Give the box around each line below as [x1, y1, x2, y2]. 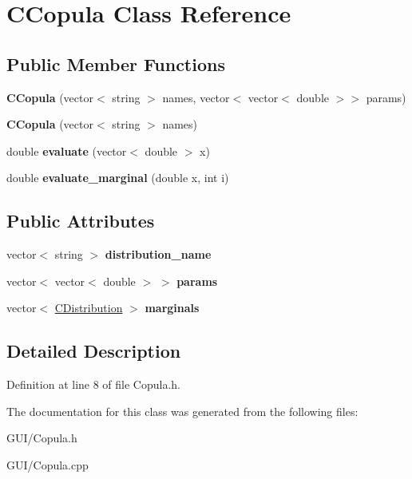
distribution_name [105, 246, 212, 263]
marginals [145, 299, 200, 316]
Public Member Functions [6, 51, 225, 76]
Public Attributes [6, 208, 155, 233]
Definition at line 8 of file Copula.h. [6, 376, 181, 393]
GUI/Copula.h [6, 430, 77, 446]
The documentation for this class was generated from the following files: [6, 402, 359, 419]
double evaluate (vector [6, 142, 127, 159]
